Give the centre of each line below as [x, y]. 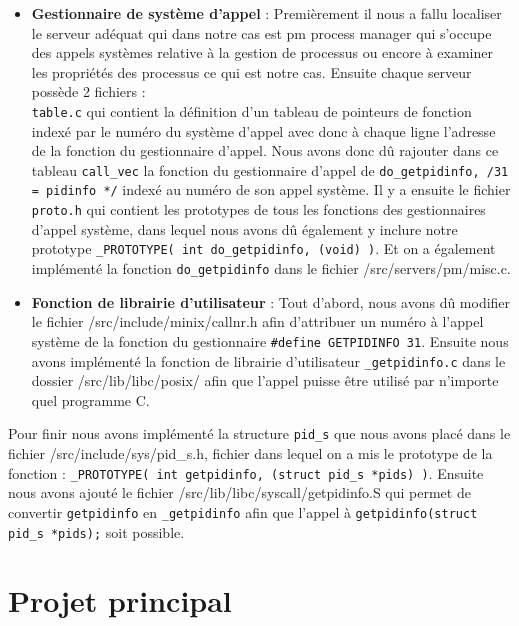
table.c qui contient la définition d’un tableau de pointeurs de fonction [251, 110]
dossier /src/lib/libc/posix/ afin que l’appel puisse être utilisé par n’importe [265, 380]
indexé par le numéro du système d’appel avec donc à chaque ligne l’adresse [263, 130]
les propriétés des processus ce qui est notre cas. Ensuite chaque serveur [251, 71]
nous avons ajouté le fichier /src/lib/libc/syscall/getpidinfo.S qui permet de [239, 492]
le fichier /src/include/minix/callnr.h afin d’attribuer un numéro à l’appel [257, 321]
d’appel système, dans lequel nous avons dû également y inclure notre [244, 228]
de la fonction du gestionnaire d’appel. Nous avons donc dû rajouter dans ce [265, 150]
